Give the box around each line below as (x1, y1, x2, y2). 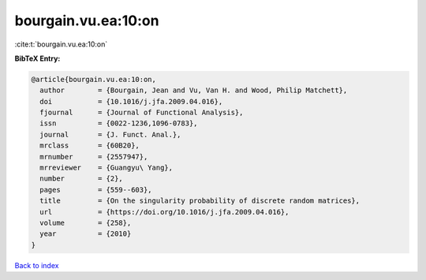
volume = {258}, (39, 218, 132, 227)
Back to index (14, 260, 59, 270)
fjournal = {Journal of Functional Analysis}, (39, 108, 244, 118)
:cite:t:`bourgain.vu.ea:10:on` (14, 39, 108, 49)
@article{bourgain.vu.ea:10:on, (31, 75, 157, 84)
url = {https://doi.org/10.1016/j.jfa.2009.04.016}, (39, 207, 290, 216)
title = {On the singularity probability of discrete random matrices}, (39, 196, 361, 205)
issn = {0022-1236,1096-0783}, (39, 119, 198, 128)
